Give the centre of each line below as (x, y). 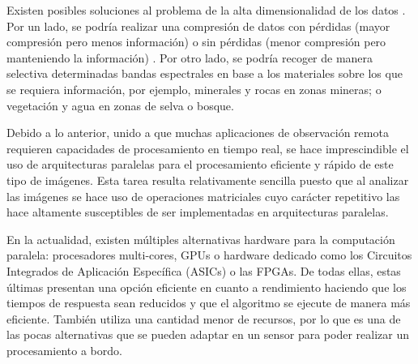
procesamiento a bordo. (64, 350)
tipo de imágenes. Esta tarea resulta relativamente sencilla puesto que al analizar (208, 180)
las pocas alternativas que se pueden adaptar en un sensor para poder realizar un (208, 334)
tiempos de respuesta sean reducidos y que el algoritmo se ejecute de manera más (209, 303)
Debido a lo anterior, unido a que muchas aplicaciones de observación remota (198, 133)
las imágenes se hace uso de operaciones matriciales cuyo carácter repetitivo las (203, 196)
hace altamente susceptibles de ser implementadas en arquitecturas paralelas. (198, 212)
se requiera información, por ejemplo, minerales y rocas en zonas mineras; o (194, 89)
